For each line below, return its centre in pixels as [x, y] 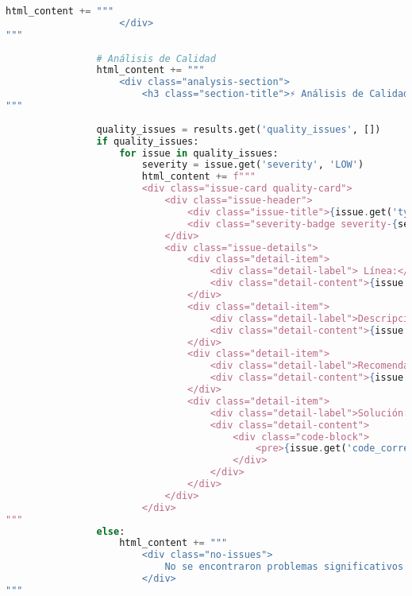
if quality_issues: [148, 141]
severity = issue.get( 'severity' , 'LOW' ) [253, 165]
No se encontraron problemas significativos [284, 567]
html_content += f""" [199, 177]
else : [111, 531]
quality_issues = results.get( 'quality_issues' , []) [239, 129]
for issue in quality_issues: [199, 153]
